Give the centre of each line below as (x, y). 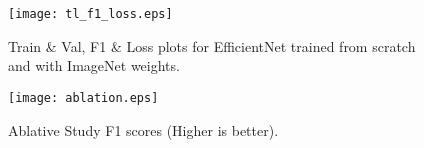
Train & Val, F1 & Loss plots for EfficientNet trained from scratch (212, 45)
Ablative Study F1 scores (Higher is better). (143, 129)
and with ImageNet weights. (94, 65)
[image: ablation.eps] (83, 97)
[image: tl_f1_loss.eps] (90, 14)
